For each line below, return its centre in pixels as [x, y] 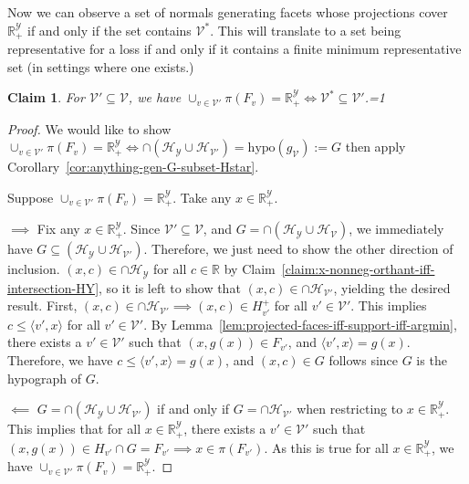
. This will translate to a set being [306, 30]
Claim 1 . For [46, 97]
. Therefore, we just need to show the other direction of [298, 249]
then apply [375, 147]
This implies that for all [74, 429]
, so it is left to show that [170, 287]
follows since [364, 359]
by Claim [250, 269]
